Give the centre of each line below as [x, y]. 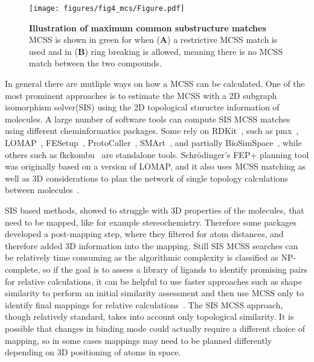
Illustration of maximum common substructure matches [148, 27]
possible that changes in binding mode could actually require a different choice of [155, 328]
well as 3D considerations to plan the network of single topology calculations [146, 178]
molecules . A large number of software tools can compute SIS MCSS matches [148, 119]
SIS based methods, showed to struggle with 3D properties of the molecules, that [155, 210]
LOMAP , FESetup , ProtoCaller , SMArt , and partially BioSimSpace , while [153, 142]
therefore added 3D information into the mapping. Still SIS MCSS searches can [152, 245]
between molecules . [42, 190]
